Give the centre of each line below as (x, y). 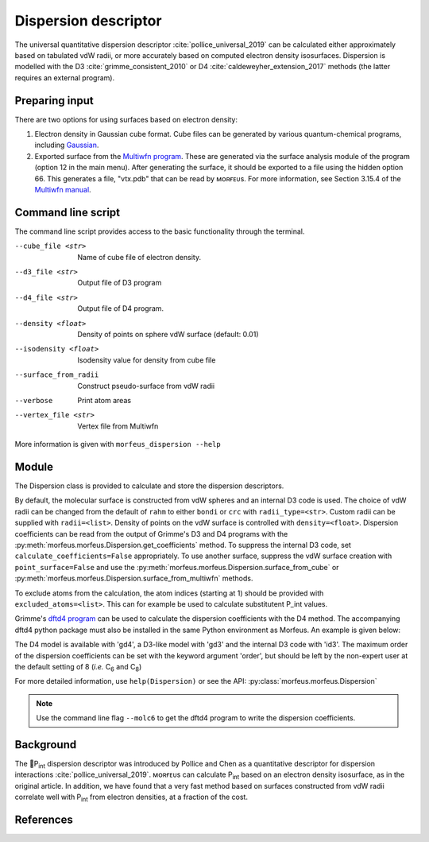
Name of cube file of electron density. (139, 257)
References (44, 819)
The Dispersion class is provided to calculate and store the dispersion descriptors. (149, 486)
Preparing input (54, 101)
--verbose (34, 400)
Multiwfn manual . (63, 189)
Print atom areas (104, 400)
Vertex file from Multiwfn (118, 426)
